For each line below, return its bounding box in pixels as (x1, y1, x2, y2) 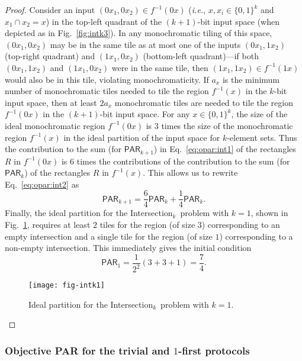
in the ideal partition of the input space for (63, 131, 220, 143)
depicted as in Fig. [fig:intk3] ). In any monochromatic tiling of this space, (5, 27, 272, 39)
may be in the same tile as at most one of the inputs (50, 38, 241, 50)
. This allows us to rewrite (143, 166, 238, 179)
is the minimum (222, 73, 280, 85)
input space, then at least (5, 96, 97, 108)
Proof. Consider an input (5, 4, 95, 15)
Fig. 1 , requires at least (5, 218, 91, 231)
